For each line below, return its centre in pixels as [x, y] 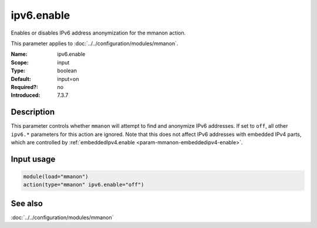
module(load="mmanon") [56, 176]
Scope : [20, 62]
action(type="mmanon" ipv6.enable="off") [84, 185]
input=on [68, 79]
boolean [67, 71]
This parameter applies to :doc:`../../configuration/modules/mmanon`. [95, 43]
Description [33, 112]
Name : [19, 54]
